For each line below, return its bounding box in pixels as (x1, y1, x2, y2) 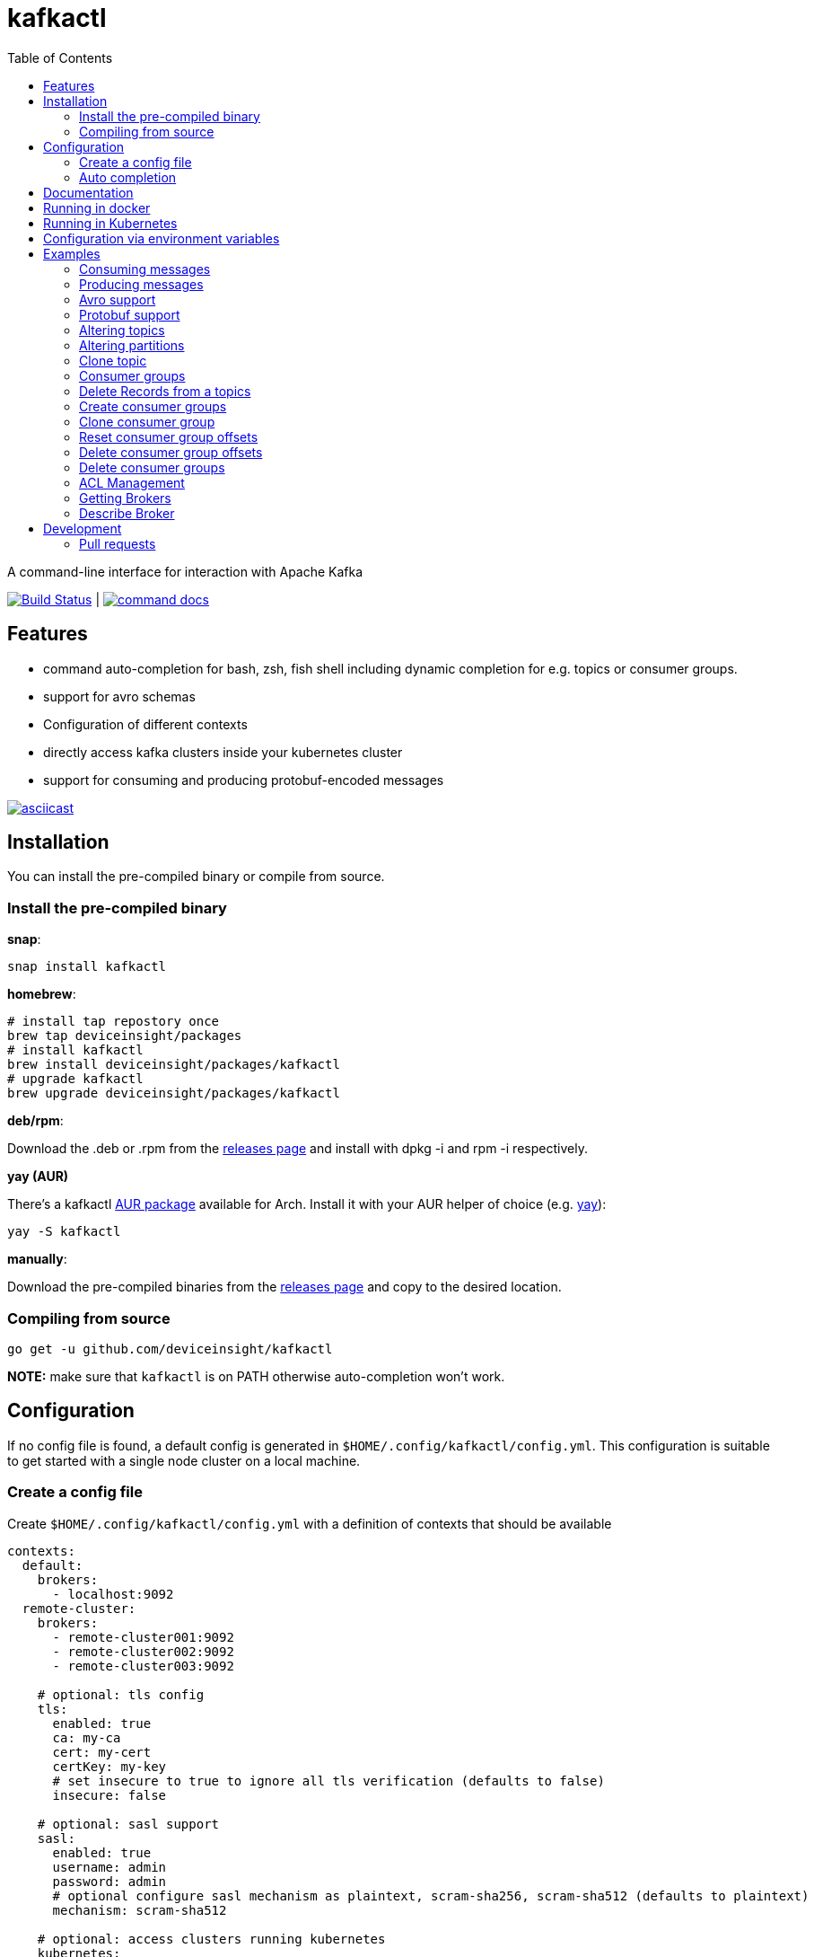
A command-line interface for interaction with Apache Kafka (7, 563, 363, 579)
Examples (43, 245, 101, 261)
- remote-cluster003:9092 (52, 1658, 234, 1673)
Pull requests (79, 535, 156, 551)
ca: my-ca (52, 1730, 121, 1745)
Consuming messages (79, 260, 211, 277)
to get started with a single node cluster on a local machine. (7, 1452, 361, 1468)
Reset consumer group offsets (79, 428, 258, 445)
